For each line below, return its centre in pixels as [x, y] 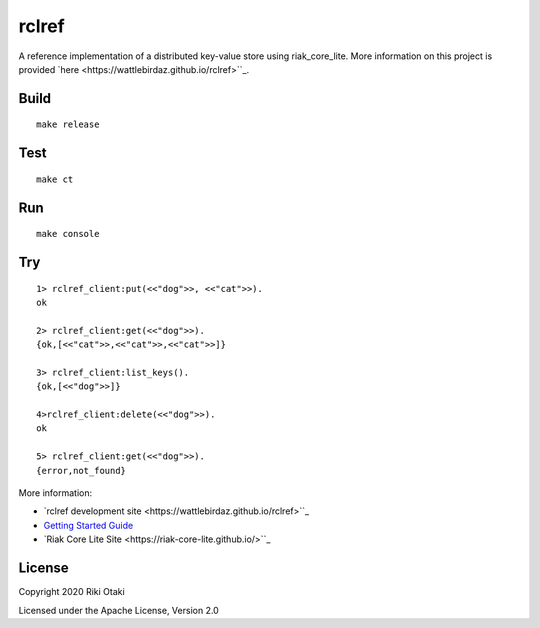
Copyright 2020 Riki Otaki [71, 592]
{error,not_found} [81, 470]
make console [68, 234]
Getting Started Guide [88, 525]
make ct [55, 179]
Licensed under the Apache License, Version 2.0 [118, 610]
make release [68, 124]
